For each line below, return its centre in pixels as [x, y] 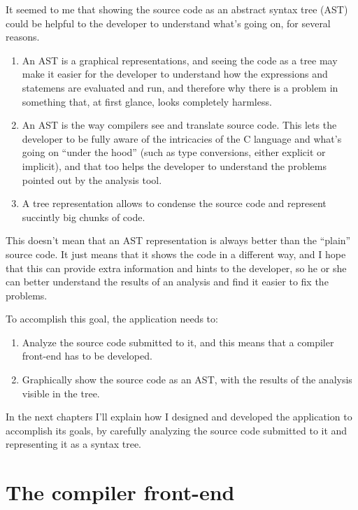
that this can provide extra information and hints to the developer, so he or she [176, 268]
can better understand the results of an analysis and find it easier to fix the [167, 282]
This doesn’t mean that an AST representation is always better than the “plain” [178, 240]
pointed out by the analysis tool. [92, 179]
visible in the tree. [61, 393]
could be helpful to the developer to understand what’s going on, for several [168, 23]
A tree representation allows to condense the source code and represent [174, 203]
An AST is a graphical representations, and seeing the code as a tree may [180, 60]
